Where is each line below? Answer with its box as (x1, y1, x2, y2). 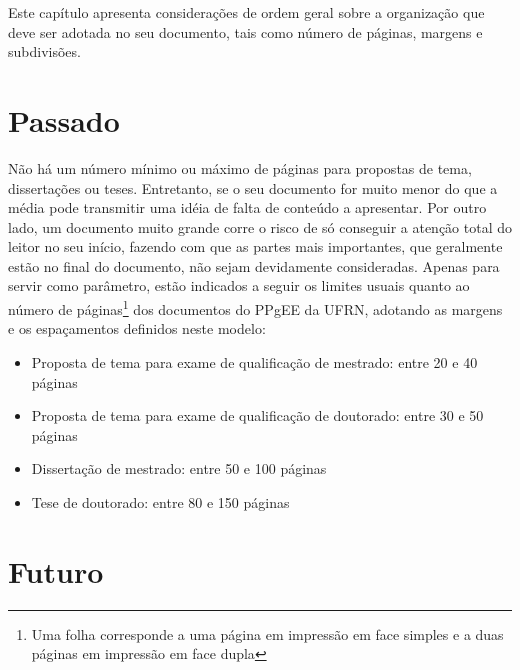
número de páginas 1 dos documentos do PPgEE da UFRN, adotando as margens (8, 296, 503, 319)
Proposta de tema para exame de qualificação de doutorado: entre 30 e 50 (31, 405, 484, 426)
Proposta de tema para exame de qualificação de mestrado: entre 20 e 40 (31, 351, 478, 372)
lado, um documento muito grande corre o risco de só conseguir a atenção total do (8, 216, 512, 237)
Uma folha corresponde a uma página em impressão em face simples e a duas (31, 623, 504, 644)
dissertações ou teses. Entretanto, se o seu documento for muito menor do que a (8, 177, 498, 198)
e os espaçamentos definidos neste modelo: (8, 318, 266, 339)
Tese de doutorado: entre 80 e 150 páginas (31, 491, 290, 512)
